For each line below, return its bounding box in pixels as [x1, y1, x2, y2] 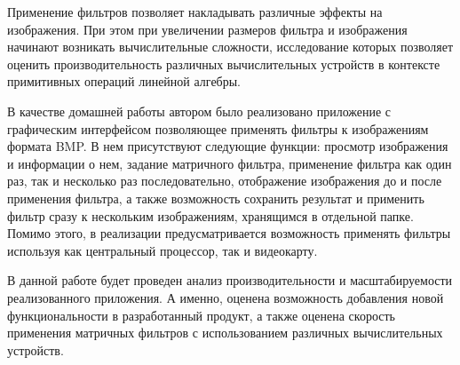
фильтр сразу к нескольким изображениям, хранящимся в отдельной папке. [7, 206, 414, 225]
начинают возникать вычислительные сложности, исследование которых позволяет [7, 37, 454, 56]
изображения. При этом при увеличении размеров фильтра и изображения [7, 20, 408, 38]
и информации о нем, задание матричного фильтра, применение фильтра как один [7, 154, 452, 172]
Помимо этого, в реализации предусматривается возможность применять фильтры [7, 224, 451, 242]
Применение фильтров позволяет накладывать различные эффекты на [7, 3, 383, 20]
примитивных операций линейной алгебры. [7, 72, 242, 91]
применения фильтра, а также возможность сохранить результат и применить [7, 188, 424, 207]
